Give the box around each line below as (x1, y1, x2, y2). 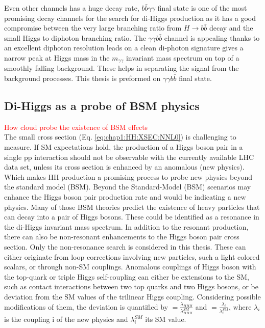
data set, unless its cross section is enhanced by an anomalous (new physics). (4, 161, 245, 172)
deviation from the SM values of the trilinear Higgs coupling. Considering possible (4, 291, 261, 302)
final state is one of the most (157, 3, 247, 13)
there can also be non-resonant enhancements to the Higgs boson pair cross (4, 231, 239, 242)
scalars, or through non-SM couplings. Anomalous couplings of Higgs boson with (4, 261, 256, 272)
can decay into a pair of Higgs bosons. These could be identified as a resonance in (4, 211, 259, 222)
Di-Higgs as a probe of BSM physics (4, 98, 200, 113)
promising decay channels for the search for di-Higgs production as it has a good (4, 12, 256, 23)
